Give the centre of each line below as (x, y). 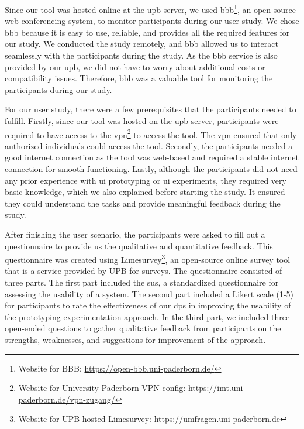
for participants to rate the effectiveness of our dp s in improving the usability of (148, 305)
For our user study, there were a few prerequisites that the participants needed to (151, 109)
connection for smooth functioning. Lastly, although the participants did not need (151, 169)
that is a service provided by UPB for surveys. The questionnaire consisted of (144, 271)
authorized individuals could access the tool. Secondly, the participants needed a (149, 145)
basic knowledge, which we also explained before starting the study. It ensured (145, 192)
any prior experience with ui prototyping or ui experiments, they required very (146, 180)
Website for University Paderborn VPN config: (102, 388)
